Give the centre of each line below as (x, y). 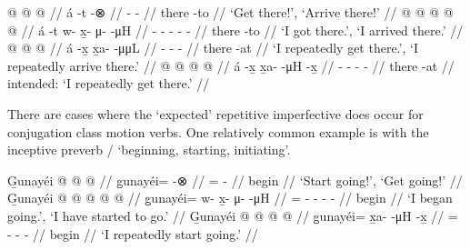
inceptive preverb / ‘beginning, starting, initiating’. (149, 150)
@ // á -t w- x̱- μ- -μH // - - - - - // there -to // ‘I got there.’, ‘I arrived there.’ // (235, 30)
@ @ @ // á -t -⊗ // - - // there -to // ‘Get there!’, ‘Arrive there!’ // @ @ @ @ (230, 12)
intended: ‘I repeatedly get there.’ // (109, 83)
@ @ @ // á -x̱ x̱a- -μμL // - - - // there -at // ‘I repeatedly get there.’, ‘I (213, 48)
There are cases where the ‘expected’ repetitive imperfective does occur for (215, 113)
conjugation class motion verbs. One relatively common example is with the (218, 131)
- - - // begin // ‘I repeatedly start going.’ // (133, 233)
